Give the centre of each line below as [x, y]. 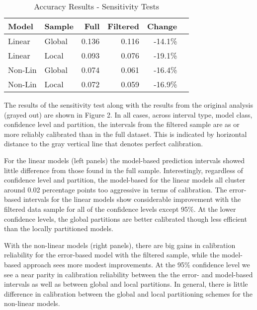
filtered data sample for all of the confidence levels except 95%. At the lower [120, 209]
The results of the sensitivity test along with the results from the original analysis [128, 105]
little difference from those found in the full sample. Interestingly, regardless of [124, 170]
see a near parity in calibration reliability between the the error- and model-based [128, 274]
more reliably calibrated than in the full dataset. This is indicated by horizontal [126, 134]
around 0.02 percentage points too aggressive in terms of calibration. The [116, 189]
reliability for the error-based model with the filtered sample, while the [112, 255]
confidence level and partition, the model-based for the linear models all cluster [125, 180]
